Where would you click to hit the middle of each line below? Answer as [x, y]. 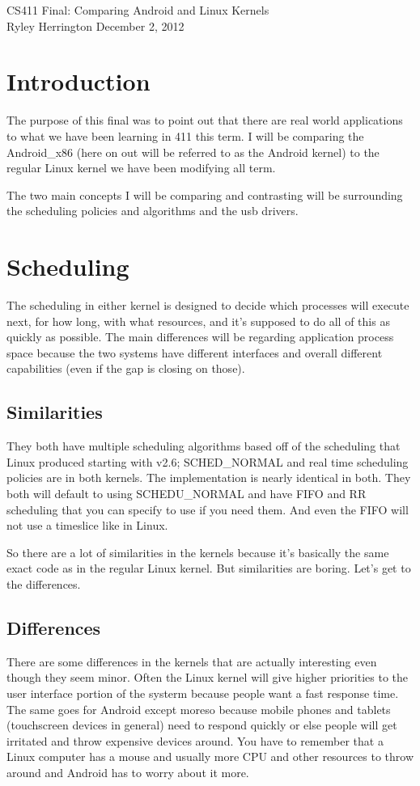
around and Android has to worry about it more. [128, 772]
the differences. [44, 583]
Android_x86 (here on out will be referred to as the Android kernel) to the [193, 152]
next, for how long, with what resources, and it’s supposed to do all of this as [198, 321]
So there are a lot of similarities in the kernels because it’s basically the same [198, 552]
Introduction [78, 81]
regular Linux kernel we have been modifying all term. [141, 168]
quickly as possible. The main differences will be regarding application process [200, 337]
